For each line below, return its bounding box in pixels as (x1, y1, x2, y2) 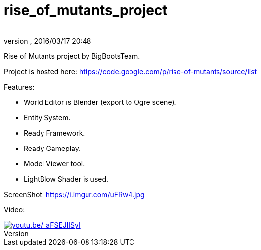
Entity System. (24, 113, 71, 122)
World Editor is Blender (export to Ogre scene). (24, 98, 176, 106)
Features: (4, 82, 35, 91)
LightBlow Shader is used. (24, 174, 109, 183)
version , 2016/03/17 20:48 (4, 36, 91, 45)
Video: (4, 205, 25, 214)
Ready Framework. (24, 128, 85, 137)
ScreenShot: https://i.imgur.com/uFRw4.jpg (4, 190, 145, 199)
